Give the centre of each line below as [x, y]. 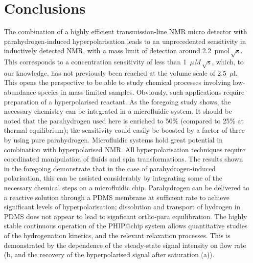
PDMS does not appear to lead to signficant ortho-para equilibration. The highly [126, 216]
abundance [20, 92]
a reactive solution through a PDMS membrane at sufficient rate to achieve [117, 197]
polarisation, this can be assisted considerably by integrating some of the [113, 178]
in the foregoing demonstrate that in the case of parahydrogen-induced [110, 168]
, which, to [228, 62]
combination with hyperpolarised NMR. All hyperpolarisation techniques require [125, 149]
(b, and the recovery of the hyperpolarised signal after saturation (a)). [109, 254]
